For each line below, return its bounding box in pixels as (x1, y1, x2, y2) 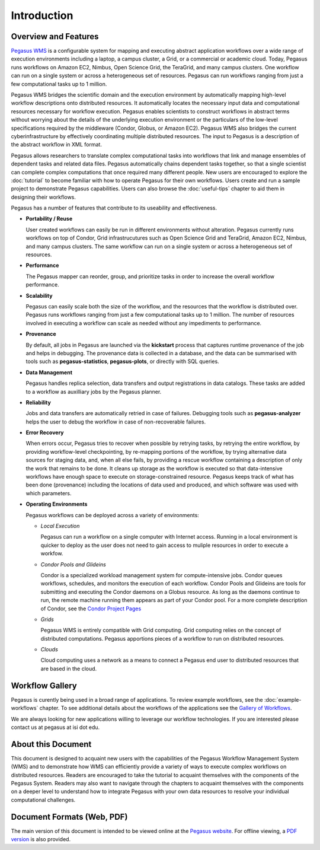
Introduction (11, 9, 73, 22)
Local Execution (40, 522, 80, 529)
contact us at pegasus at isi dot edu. (11, 724, 100, 731)
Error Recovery (25, 429, 65, 436)
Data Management (25, 368, 73, 376)
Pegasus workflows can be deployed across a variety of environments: (25, 511, 200, 518)
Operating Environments (25, 501, 88, 508)
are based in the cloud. (40, 665, 97, 672)
